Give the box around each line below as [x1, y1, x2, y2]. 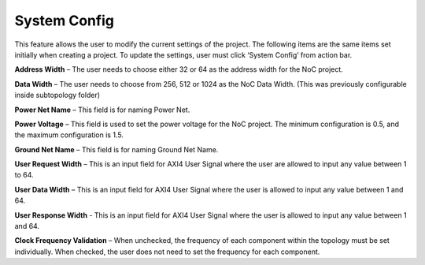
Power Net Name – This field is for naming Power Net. [14, 105, 190, 114]
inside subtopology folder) [14, 91, 101, 100]
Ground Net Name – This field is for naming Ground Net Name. [14, 144, 219, 154]
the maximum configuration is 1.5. [14, 130, 124, 140]
